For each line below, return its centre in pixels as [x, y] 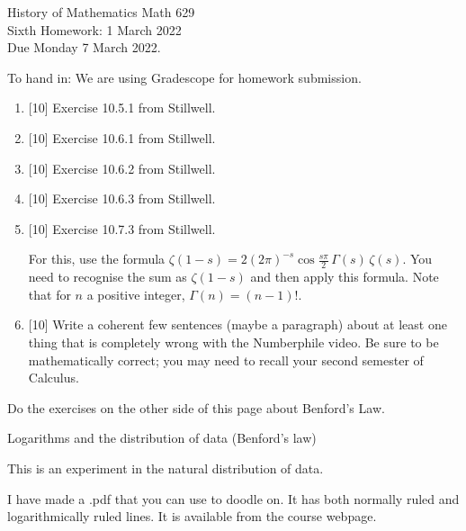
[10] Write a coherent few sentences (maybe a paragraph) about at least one [237, 324]
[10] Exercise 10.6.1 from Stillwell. [122, 137]
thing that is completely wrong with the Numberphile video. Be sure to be [233, 342]
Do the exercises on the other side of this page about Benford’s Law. [196, 407]
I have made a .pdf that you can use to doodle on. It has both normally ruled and [233, 498]
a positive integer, [136, 294]
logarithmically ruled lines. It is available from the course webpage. [192, 516]
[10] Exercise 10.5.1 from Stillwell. [122, 108]
